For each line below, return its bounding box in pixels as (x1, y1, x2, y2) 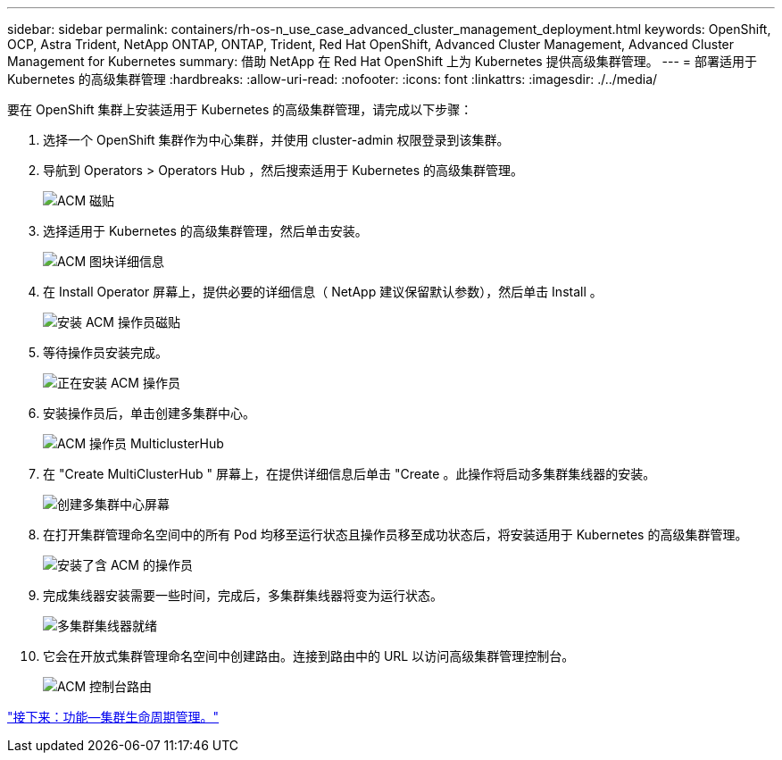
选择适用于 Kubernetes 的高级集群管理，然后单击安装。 (43, 223, 368, 238)
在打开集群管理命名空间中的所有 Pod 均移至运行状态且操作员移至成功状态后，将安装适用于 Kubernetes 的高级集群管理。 (43, 527, 748, 542)
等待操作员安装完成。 (43, 345, 168, 360)
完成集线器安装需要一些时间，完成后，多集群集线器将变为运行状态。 (43, 588, 443, 603)
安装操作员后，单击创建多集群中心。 (43, 405, 255, 421)
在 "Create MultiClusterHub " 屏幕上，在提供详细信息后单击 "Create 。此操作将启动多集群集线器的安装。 (43, 466, 656, 481)
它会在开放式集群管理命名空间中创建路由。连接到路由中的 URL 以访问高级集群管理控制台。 (43, 648, 575, 664)
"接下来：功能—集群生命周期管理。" (7, 709, 220, 724)
